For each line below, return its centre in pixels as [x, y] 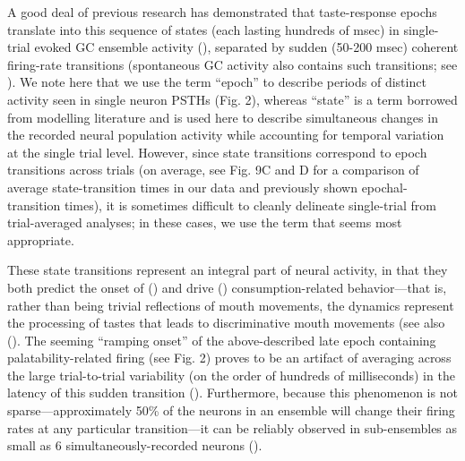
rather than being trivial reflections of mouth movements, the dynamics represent [231, 305]
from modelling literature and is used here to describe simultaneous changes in [223, 117]
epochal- [384, 187]
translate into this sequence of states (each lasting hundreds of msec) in [203, 29]
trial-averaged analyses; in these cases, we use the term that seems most [205, 222]
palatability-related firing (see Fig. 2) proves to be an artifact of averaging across [229, 358]
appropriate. [41, 239]
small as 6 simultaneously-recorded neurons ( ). [135, 445]
